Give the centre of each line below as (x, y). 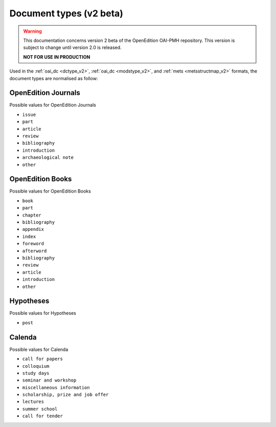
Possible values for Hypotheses (43, 313)
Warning (32, 31)
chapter (32, 215)
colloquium (36, 366)
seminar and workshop (49, 380)
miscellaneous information (56, 387)
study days (36, 373)
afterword (34, 251)
